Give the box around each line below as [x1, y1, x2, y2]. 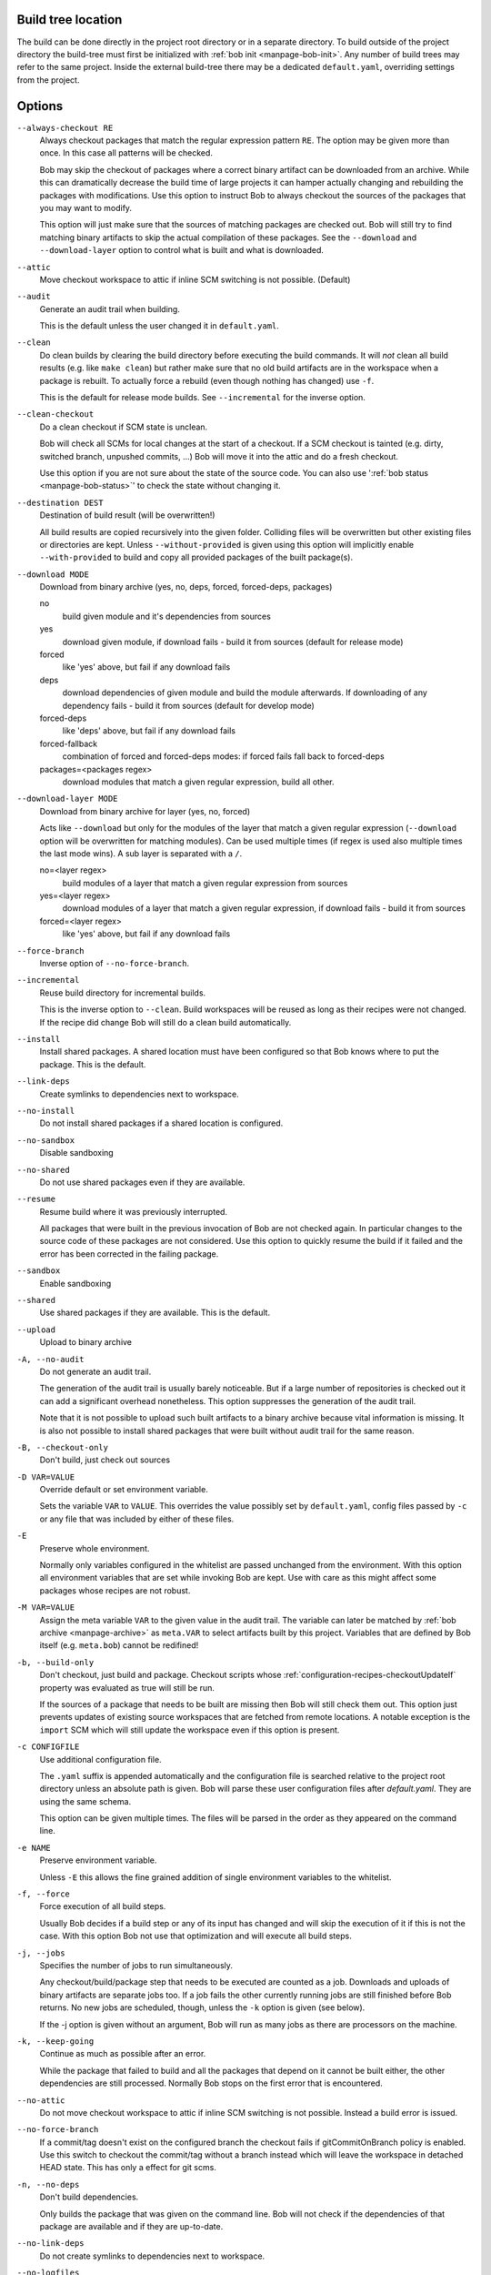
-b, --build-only [16, 1657, 95, 1667]
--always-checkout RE [16, 123, 114, 133]
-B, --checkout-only [16, 1442, 109, 1452]
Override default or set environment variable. [39, 1484, 208, 1495]
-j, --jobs [16, 1947, 65, 1958]
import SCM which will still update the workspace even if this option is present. [39, 1724, 340, 1735]
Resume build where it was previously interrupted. [39, 1206, 227, 1217]
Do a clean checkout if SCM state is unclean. [39, 421, 208, 432]
